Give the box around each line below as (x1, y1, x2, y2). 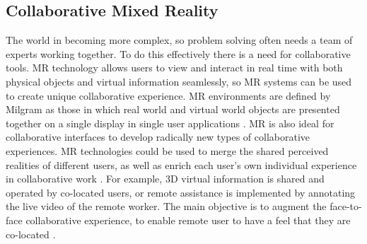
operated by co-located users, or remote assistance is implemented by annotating (6, 185, 356, 199)
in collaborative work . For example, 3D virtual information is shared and (6, 171, 325, 186)
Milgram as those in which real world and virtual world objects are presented (6, 102, 340, 117)
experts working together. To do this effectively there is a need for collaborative (6, 46, 351, 61)
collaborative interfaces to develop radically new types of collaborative (6, 129, 310, 144)
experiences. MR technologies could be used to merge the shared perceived (6, 143, 329, 158)
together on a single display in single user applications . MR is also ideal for (6, 115, 334, 130)
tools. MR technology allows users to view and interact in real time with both (6, 60, 343, 75)
